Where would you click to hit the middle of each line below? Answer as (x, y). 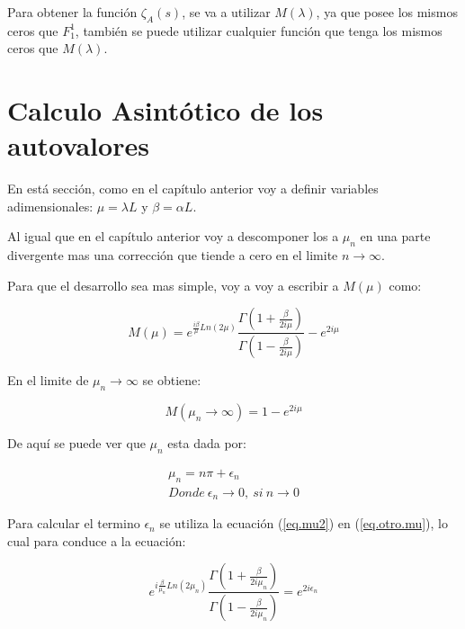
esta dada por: (207, 443)
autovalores (78, 145)
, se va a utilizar (226, 12)
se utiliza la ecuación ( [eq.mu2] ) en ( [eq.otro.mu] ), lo (304, 523)
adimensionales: (50, 206)
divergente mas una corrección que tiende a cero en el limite (173, 255)
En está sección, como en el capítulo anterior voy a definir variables (193, 189)
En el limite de (48, 380)
